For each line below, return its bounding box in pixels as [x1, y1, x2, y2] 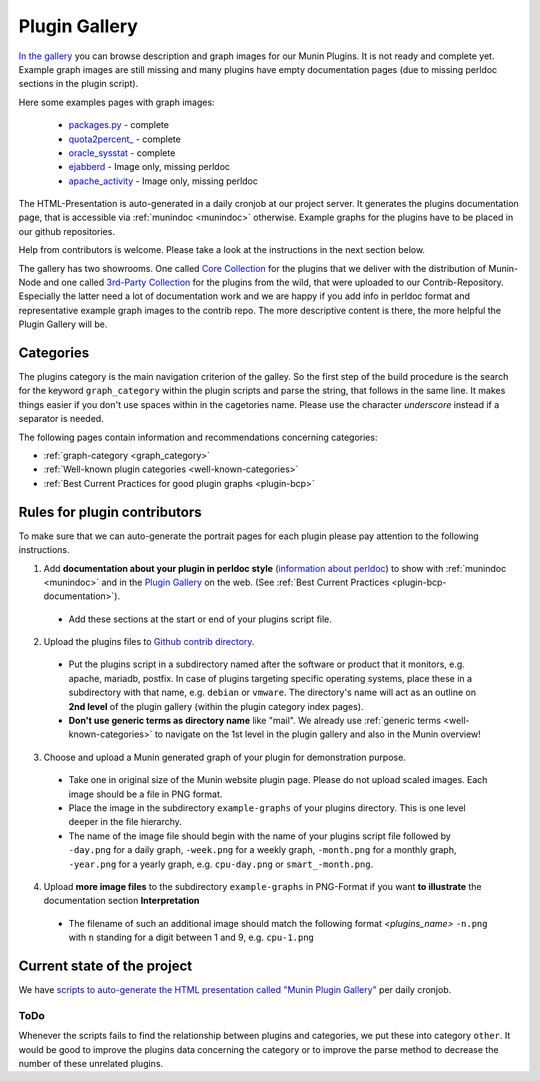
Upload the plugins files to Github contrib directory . [43, 636, 255, 648]
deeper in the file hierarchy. [68, 816, 182, 828]
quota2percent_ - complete [68, 133, 182, 145]
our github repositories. [18, 225, 115, 237]
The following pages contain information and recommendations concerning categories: [18, 431, 378, 443]
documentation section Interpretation [43, 895, 200, 907]
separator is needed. [18, 413, 104, 425]
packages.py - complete [68, 119, 170, 131]
